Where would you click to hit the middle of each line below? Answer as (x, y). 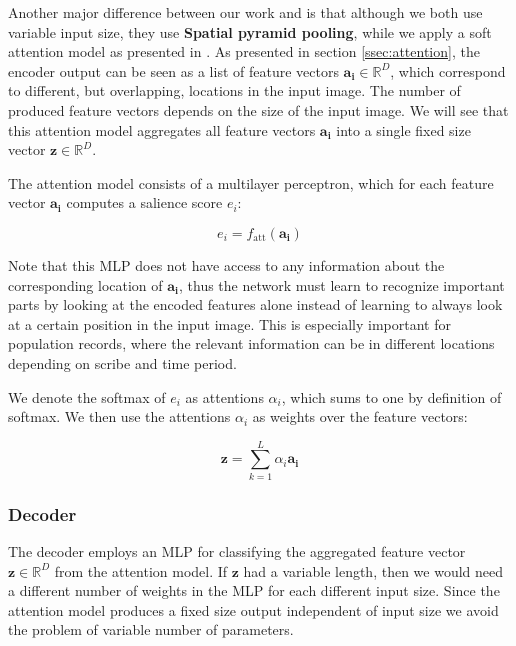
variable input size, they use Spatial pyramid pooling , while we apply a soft (250, 31)
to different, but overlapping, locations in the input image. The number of (234, 90)
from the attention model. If (141, 570)
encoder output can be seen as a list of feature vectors (173, 70)
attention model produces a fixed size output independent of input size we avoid (253, 609)
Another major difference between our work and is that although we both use (245, 12)
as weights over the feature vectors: (360, 416)
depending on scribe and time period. (122, 362)
